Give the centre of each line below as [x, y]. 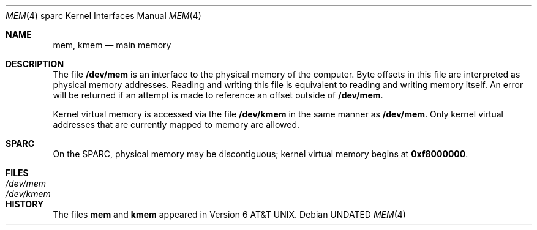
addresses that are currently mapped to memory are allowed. [176, 124]
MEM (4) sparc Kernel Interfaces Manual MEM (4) [103, 16]
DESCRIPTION [35, 64]
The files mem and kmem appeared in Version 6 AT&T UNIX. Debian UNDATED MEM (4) [229, 214]
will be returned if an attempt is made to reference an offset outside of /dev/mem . [218, 95]
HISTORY [25, 204]
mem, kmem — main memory [112, 45]
